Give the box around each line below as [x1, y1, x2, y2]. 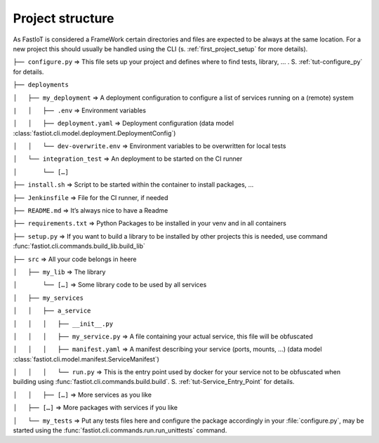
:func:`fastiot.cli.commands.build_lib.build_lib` [13, 242, 145, 251]
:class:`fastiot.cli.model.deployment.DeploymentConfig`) [13, 128, 176, 137]
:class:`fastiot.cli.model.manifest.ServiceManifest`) [13, 355, 159, 363]
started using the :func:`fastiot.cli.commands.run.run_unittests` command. [13, 426, 227, 435]
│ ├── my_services [13, 293, 84, 302]
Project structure [13, 11, 114, 26]
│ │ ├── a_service [13, 307, 91, 315]
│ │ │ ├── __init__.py [13, 319, 114, 328]
